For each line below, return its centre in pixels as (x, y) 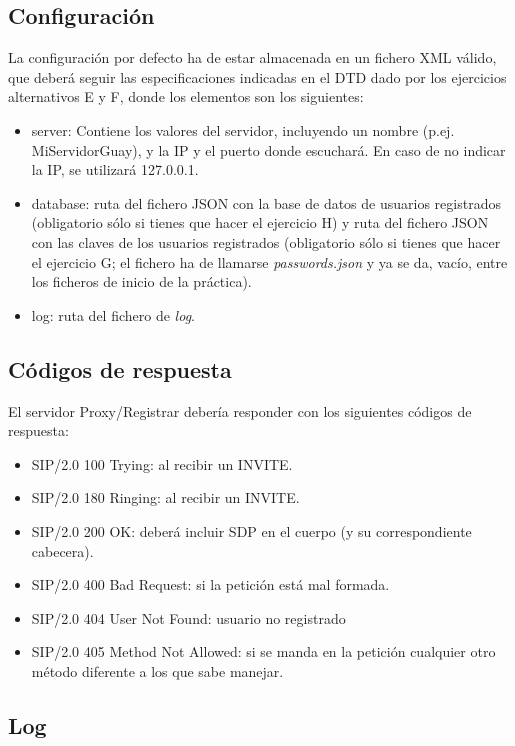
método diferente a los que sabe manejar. (157, 670)
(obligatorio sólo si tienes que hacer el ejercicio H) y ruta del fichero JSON (260, 222)
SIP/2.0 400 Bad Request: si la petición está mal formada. (210, 584)
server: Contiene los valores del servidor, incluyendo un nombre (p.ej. (243, 129)
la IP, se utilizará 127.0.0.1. (115, 169)
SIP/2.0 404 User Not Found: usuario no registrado (188, 617)
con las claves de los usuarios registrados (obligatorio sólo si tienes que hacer (266, 241)
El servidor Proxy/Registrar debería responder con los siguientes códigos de (240, 410)
